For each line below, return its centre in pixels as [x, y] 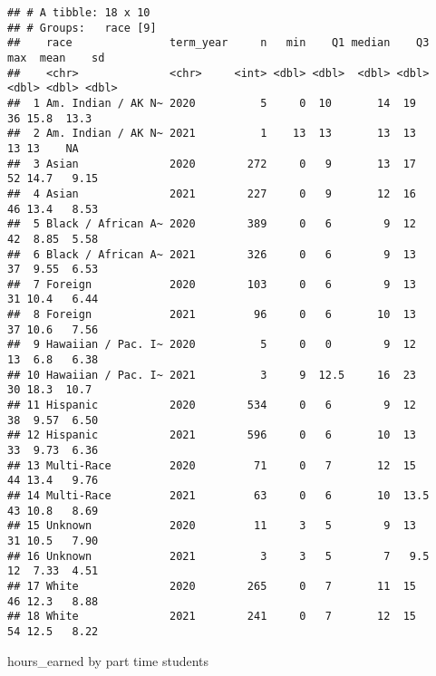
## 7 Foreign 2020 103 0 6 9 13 [212, 284]
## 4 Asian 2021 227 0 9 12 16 [212, 193]
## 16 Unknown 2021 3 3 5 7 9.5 [218, 556]
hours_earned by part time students [108, 660]
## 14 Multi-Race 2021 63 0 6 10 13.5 [218, 496]
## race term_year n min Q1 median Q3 [218, 43]
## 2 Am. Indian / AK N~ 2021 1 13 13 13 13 [212, 134]
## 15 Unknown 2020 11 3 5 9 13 [212, 526]
